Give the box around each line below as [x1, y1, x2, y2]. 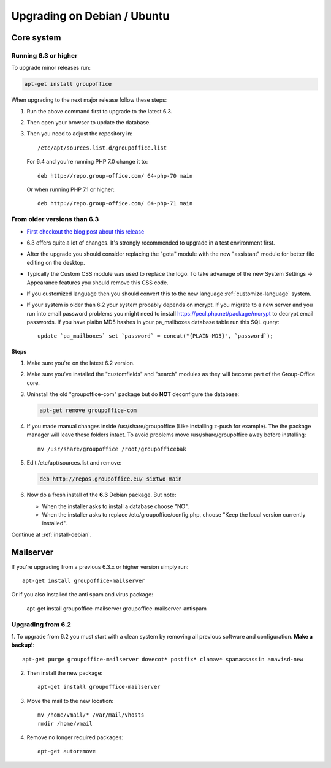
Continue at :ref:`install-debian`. [11, 531, 92, 538]
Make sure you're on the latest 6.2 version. [26, 359, 135, 367]
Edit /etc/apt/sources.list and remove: [26, 459, 122, 466]
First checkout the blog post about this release [26, 227, 145, 235]
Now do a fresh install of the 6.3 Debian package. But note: [26, 491, 177, 499]
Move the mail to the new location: [26, 697, 114, 704]
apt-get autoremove [37, 748, 96, 755]
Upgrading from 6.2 [11, 620, 72, 628]
